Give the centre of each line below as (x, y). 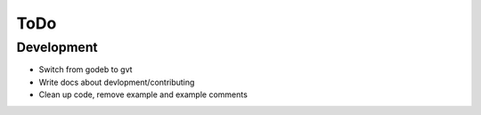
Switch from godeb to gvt (86, 70)
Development (57, 47)
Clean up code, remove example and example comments (143, 94)
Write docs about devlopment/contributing (117, 82)
